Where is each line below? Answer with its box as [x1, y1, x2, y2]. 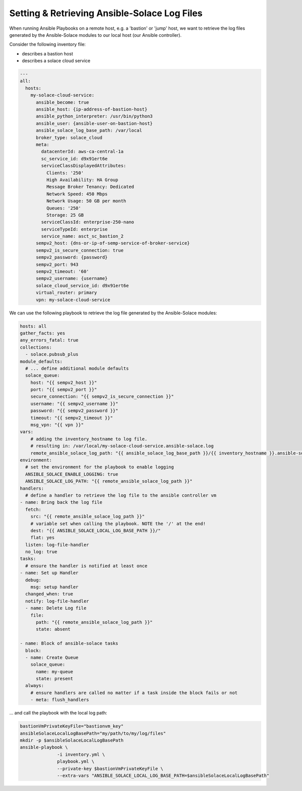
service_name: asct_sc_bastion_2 [41, 233, 124, 239]
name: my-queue [36, 669, 73, 675]
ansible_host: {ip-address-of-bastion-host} [36, 106, 148, 112]
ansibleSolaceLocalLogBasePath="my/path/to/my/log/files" [20, 731, 166, 736]
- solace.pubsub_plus [25, 352, 79, 357]
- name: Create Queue [25, 654, 79, 660]
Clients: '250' [46, 170, 84, 176]
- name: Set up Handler [20, 570, 79, 576]
